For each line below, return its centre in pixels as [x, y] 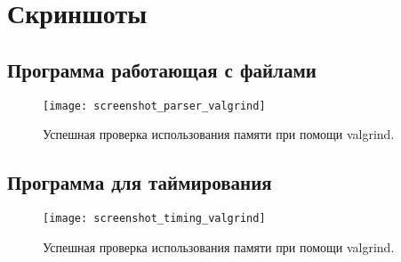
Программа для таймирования [140, 182]
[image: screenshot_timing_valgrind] [154, 219]
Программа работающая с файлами [162, 69]
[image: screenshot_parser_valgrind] [154, 106]
